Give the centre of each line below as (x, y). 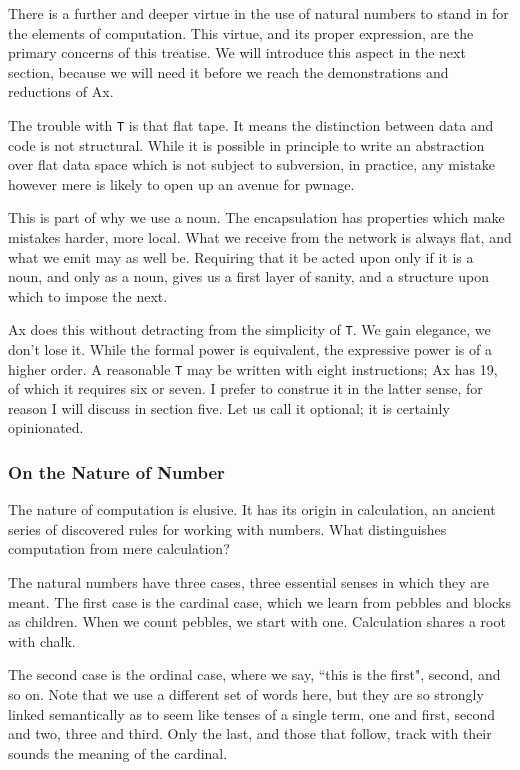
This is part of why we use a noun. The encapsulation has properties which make (256, 217)
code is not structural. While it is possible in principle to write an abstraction (246, 144)
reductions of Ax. (61, 91)
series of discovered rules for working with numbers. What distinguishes (227, 528)
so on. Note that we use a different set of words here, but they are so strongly (246, 694)
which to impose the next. (88, 295)
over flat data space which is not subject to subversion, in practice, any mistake (252, 164)
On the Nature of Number (116, 471)
